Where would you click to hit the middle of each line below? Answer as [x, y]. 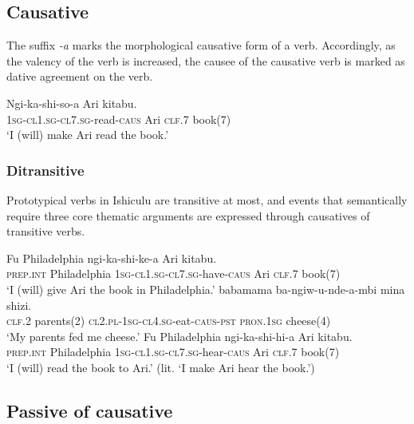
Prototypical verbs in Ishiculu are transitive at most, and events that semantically [207, 199]
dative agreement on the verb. [80, 76]
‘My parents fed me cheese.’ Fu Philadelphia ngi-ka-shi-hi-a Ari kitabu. [179, 336]
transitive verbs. [46, 231]
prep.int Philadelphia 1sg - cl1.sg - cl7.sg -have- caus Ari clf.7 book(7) [173, 273]
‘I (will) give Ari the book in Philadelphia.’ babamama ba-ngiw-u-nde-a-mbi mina [206, 289]
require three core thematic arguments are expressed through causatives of [188, 215]
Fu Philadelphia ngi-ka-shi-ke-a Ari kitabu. [112, 258]
